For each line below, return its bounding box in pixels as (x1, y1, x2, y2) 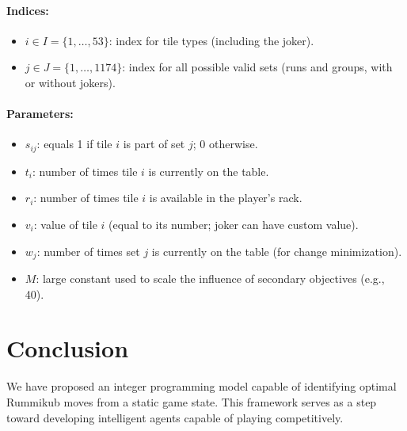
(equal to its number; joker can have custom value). (108, 216, 359, 233)
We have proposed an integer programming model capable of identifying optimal (6, 378, 397, 395)
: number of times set (36, 242, 140, 259)
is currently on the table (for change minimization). (151, 242, 402, 259)
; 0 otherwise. (192, 135, 258, 152)
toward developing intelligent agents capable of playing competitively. (6, 409, 344, 425)
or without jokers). (25, 74, 116, 90)
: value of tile (33, 216, 97, 233)
